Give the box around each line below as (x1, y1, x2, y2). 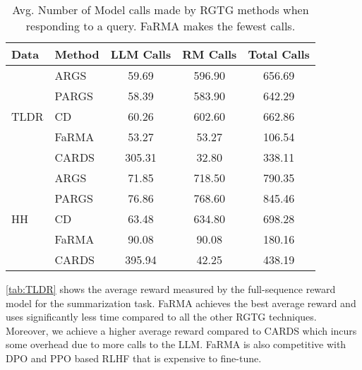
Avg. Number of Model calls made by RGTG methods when (12, 1, 309, 18)
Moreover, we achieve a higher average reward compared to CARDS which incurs (6, 323, 357, 338)
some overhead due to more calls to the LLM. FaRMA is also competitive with (6, 337, 346, 352)
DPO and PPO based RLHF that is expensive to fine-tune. (6, 350, 262, 365)
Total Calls (248, 46, 310, 62)
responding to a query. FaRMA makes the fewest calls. (25, 18, 296, 34)
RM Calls (182, 46, 237, 62)
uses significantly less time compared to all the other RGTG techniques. (6, 309, 317, 324)
